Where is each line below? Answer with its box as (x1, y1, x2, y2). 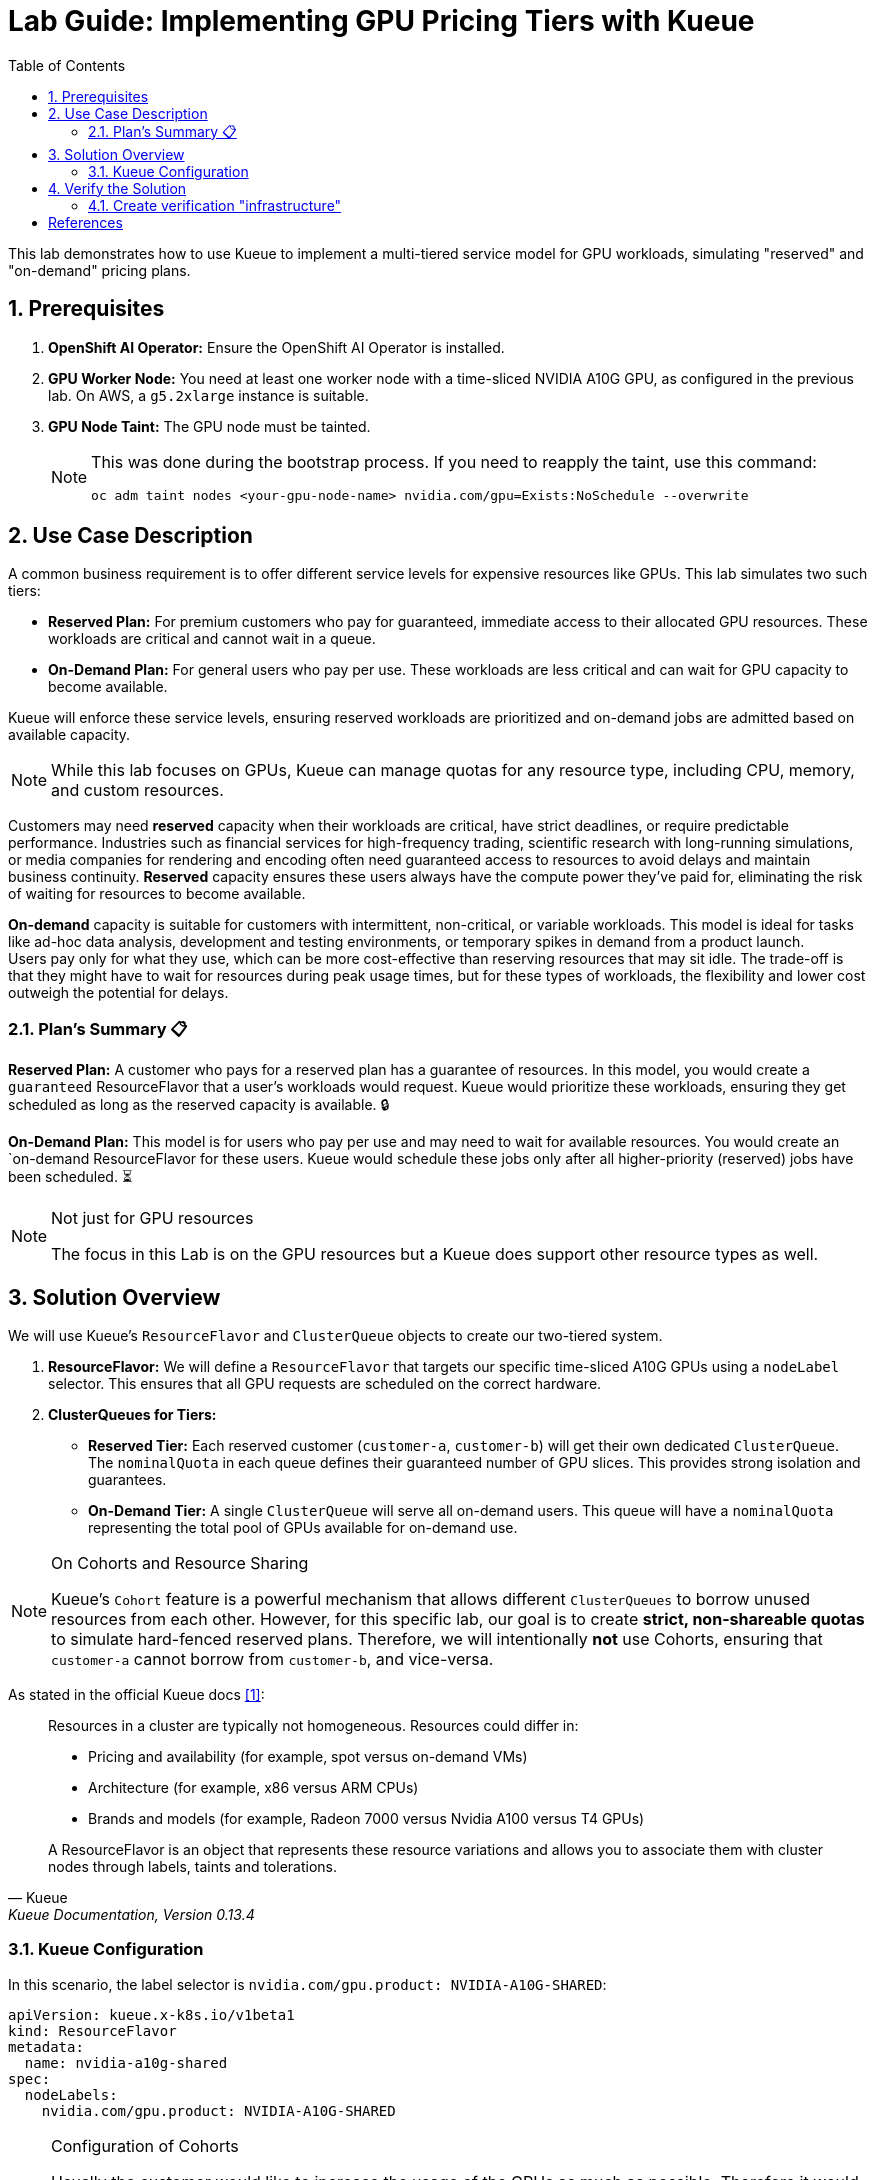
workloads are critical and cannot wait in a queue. (48, 630, 376, 648)
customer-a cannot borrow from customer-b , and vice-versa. (51, 1649, 494, 1670)
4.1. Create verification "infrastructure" (88, 196, 342, 214)
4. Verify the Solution (48, 179, 187, 197)
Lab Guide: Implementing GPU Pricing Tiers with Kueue (8, 4, 755, 38)
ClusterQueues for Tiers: (48, 1406, 217, 1424)
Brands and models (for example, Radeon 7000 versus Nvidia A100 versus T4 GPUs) (88, 1810, 645, 1828)
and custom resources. (51, 780, 224, 801)
